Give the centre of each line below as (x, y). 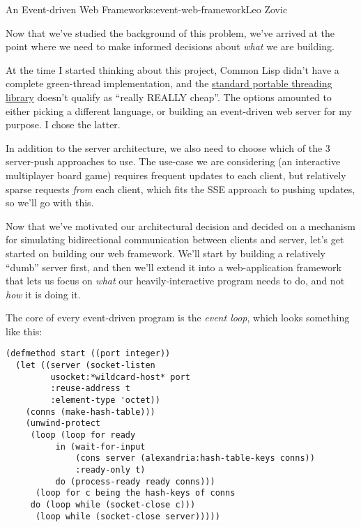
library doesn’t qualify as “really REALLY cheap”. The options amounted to (169, 97)
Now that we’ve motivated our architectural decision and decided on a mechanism (180, 226)
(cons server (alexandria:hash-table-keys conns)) (195, 458)
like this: (24, 331)
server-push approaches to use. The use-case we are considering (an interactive (173, 161)
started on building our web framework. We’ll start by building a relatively (166, 253)
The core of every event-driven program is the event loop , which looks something (178, 318)
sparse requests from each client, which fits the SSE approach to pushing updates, (180, 189)
